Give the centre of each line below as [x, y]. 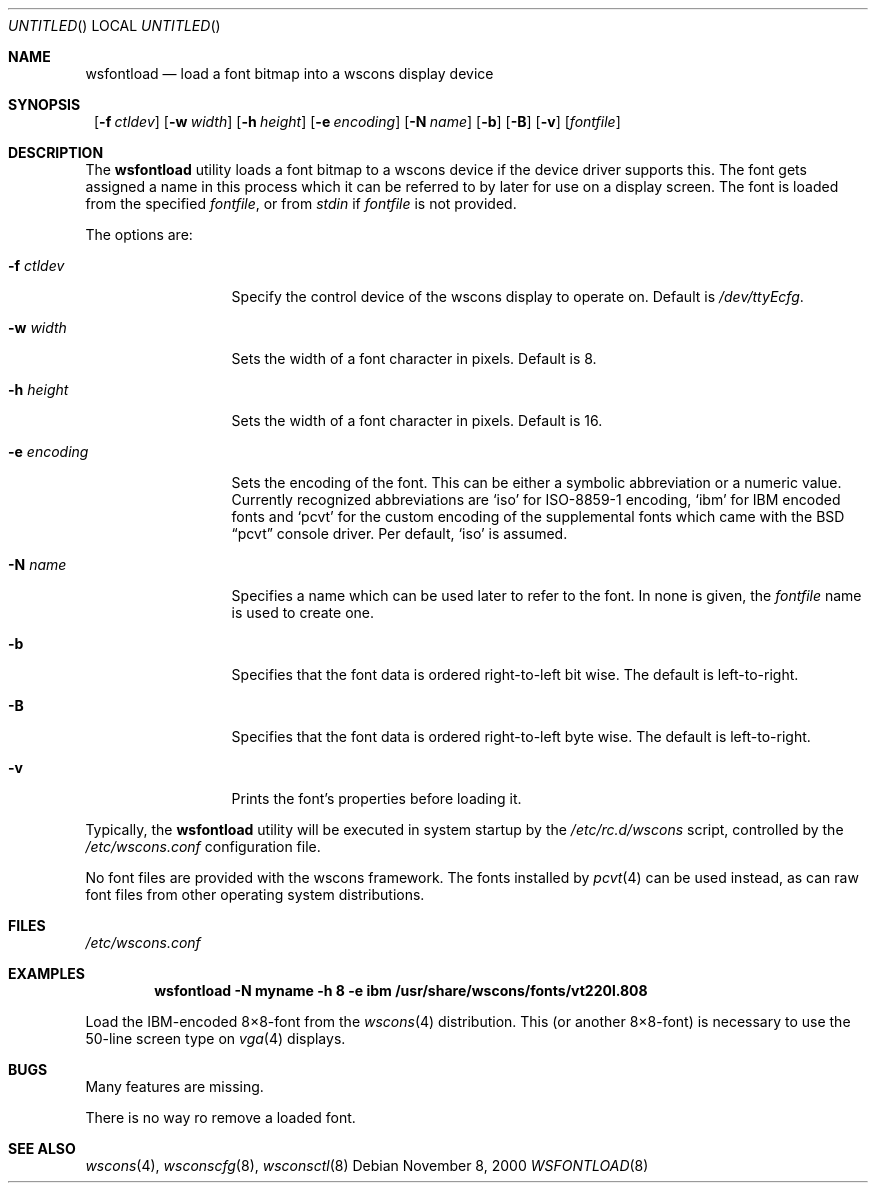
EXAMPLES [46, 973]
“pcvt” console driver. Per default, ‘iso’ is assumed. [399, 533]
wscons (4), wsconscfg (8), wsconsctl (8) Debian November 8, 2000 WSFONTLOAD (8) [367, 1165]
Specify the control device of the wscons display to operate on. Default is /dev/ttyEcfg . [517, 296]
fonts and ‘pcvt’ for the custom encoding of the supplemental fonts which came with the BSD [538, 516]
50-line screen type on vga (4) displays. [215, 1038]
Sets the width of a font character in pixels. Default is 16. [417, 420]
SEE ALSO [42, 1148]
